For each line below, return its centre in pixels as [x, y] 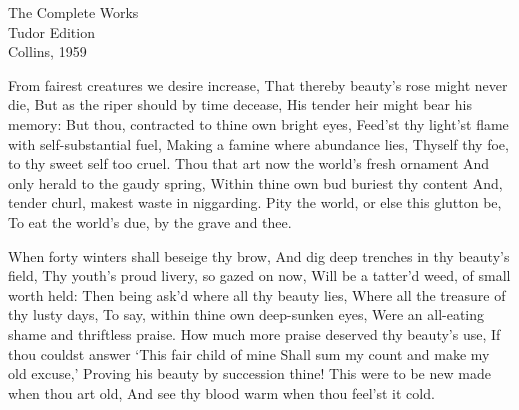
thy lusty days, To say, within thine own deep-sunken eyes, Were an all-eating [246, 314]
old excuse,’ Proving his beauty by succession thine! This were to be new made [249, 373]
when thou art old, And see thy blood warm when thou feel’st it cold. [221, 392]
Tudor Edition [51, 31]
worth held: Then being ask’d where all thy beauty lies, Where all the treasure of [257, 294]
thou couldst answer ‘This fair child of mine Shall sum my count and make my [249, 353]
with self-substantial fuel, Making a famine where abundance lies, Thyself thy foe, [258, 143]
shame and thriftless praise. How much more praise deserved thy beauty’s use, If [254, 333]
